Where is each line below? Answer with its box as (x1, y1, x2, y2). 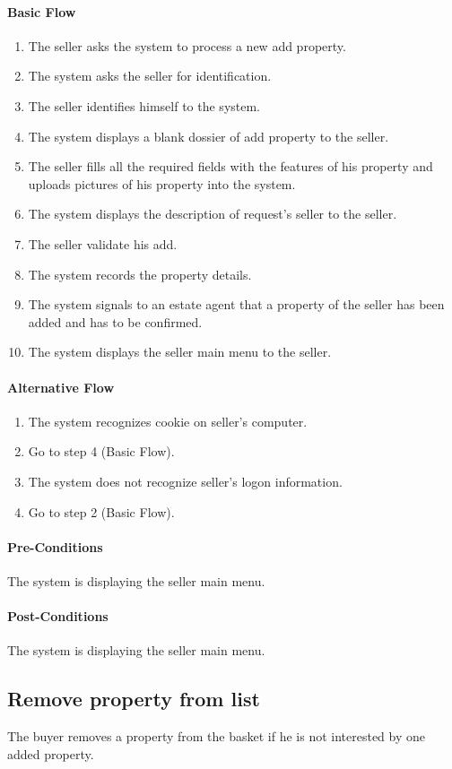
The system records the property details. (28, 264, 252, 283)
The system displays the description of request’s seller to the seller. (28, 204, 397, 223)
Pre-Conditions (7, 537, 103, 556)
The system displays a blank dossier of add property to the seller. (28, 126, 389, 145)
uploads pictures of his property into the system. (28, 174, 296, 193)
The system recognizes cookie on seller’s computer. (28, 411, 308, 430)
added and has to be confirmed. (28, 312, 203, 331)
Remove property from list (7, 685, 260, 713)
